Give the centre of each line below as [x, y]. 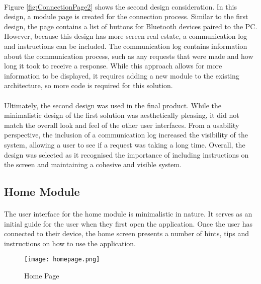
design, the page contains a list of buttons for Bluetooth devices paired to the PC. [131, 26]
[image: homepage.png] [62, 260]
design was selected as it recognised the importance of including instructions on [126, 154]
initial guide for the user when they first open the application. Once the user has [128, 223]
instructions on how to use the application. [70, 243]
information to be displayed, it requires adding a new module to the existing [122, 75]
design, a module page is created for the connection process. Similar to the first [126, 16]
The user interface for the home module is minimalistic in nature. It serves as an [128, 214]
